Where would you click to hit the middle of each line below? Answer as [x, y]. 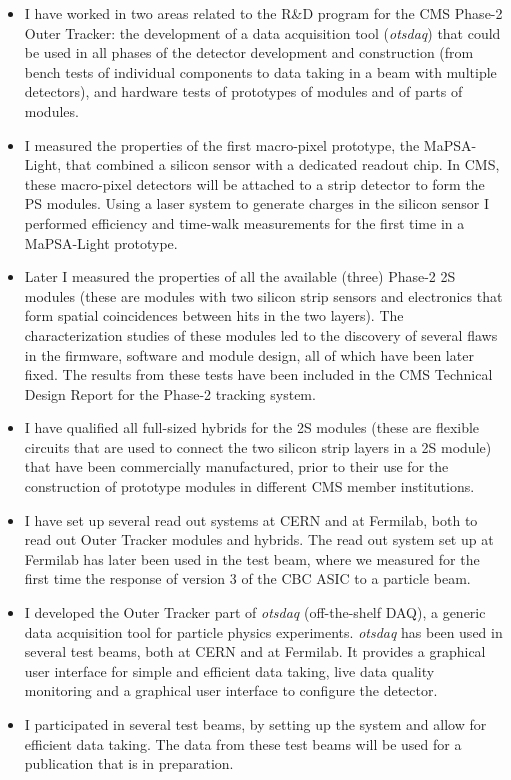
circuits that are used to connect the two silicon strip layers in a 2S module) [258, 446]
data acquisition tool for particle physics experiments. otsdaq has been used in [263, 631]
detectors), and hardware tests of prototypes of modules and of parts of [243, 91]
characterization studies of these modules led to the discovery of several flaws [261, 334]
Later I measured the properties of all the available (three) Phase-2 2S [240, 276]
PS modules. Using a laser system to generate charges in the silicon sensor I [256, 203]
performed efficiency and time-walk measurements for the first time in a [244, 222]
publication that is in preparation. [129, 763]
